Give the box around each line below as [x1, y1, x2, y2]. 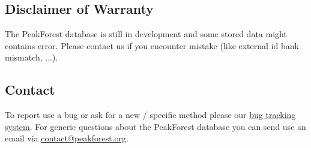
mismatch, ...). [5, 51, 58, 64]
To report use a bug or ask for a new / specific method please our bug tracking [5, 108, 296, 121]
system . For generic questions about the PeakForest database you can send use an [5, 120, 306, 132]
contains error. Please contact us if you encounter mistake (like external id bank [5, 39, 299, 52]
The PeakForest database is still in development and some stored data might [5, 28, 287, 40]
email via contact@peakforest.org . [5, 132, 128, 144]
